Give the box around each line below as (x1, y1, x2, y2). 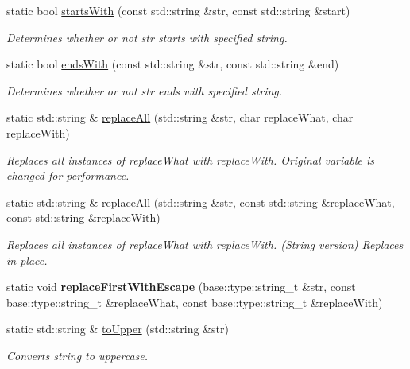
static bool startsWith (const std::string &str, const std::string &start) (6, 2, 350, 18)
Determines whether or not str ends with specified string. (6, 82, 283, 99)
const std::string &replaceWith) (6, 209, 161, 226)
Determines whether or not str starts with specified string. (6, 29, 288, 45)
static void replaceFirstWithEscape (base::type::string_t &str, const (6, 278, 356, 295)
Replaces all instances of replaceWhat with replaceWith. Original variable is (6, 151, 374, 168)
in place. (6, 251, 48, 268)
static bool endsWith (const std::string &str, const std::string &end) (6, 56, 339, 72)
